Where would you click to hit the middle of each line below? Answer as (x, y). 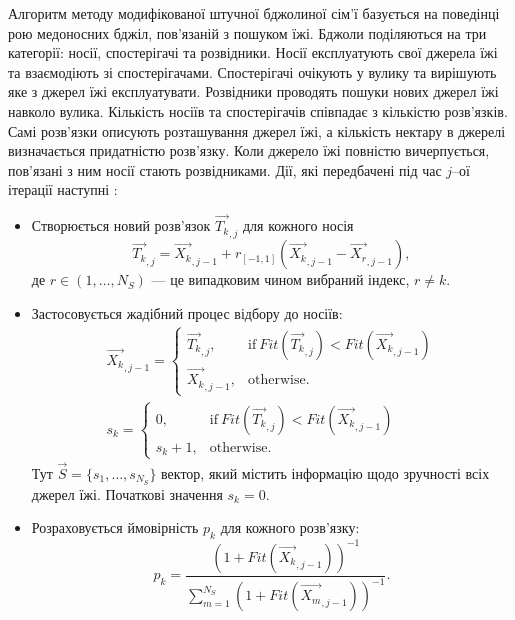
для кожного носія (298, 225)
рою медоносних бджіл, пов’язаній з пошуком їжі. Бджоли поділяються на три (247, 32)
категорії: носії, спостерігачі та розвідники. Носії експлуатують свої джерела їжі (253, 52)
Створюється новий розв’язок (121, 225)
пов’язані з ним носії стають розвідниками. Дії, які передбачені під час (225, 169)
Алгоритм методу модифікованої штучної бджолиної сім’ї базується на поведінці (254, 13)
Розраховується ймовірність (115, 527)
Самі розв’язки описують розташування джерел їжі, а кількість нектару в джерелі (257, 130)
